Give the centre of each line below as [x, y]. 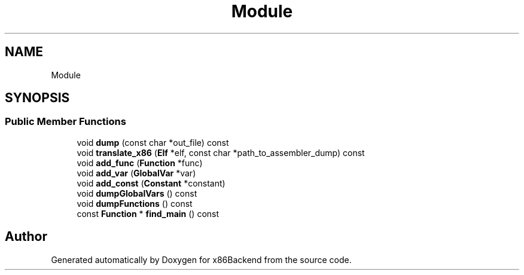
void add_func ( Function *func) [140, 163]
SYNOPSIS [37, 98]
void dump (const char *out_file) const [153, 142]
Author [26, 237]
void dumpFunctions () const [135, 203]
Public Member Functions [65, 122]
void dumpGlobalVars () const [137, 193]
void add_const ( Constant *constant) [151, 183]
